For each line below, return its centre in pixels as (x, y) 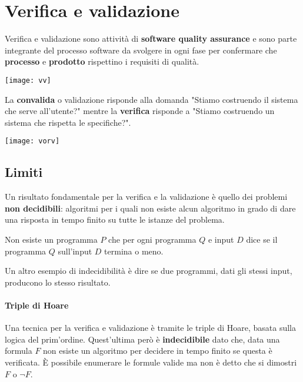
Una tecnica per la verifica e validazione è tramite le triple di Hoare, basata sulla (150, 328)
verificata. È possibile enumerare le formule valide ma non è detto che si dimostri (151, 362)
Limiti (24, 172)
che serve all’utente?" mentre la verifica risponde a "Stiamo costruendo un (140, 111)
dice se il (262, 239)
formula (19, 351)
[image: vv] (28, 80)
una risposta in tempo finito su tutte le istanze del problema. (115, 220)
